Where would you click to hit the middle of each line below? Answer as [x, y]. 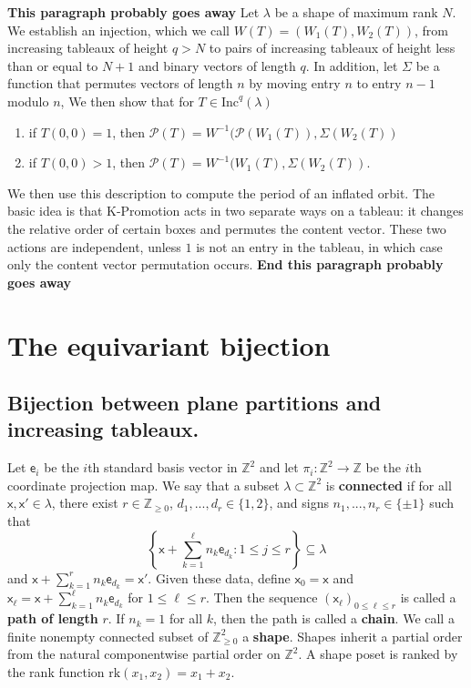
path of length [53, 618]
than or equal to [53, 65]
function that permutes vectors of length [120, 83]
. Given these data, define [219, 577]
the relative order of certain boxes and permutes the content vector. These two [227, 228]
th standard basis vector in [163, 467]
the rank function [56, 672]
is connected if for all [389, 485]
